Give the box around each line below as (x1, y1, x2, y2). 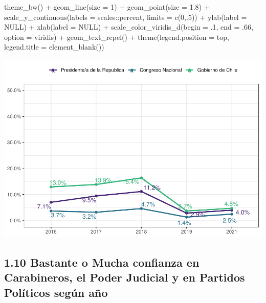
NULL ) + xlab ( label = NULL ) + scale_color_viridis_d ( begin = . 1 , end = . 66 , (4, 21, 253, 32)
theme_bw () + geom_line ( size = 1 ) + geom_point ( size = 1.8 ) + (4, 2, 210, 12)
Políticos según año (4, 284, 108, 300)
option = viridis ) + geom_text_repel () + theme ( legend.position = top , (4, 31, 229, 42)
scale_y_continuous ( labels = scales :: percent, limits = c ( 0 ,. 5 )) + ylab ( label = (4, 11, 247, 22)
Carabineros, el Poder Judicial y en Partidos (4, 269, 245, 285)
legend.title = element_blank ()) (4, 41, 104, 52)
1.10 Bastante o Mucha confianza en (4, 254, 199, 270)
